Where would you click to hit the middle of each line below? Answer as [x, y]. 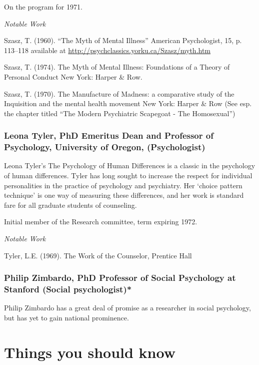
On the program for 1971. [43, 7]
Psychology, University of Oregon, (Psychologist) [105, 147]
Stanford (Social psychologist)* [68, 289]
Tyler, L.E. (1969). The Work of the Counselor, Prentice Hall [98, 255]
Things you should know [90, 352]
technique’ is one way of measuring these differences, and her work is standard [124, 195]
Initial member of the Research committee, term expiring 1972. [101, 222]
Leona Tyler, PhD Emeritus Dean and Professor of [109, 135]
